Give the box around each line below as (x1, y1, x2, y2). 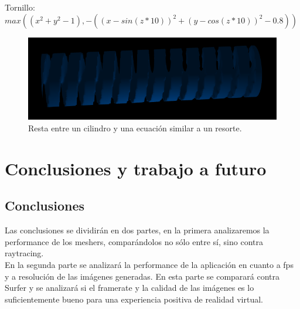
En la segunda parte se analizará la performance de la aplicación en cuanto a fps (5, 259, 294, 271)
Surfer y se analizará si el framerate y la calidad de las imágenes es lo (5, 281, 254, 294)
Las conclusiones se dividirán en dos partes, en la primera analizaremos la (5, 224, 270, 236)
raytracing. (5, 247, 44, 259)
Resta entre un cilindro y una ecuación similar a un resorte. (28, 122, 242, 134)
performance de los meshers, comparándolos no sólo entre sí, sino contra (5, 235, 263, 247)
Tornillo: (5, 1, 35, 13)
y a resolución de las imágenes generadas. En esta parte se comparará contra (5, 270, 280, 282)
